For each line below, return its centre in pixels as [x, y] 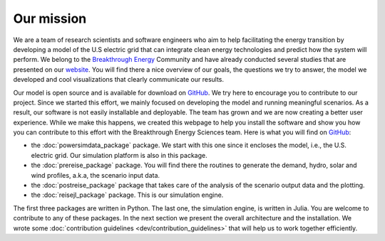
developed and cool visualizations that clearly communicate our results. [119, 80]
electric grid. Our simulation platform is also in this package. [119, 155]
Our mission [50, 18]
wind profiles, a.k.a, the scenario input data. [96, 175]
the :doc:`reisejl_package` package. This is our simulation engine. [127, 195]
